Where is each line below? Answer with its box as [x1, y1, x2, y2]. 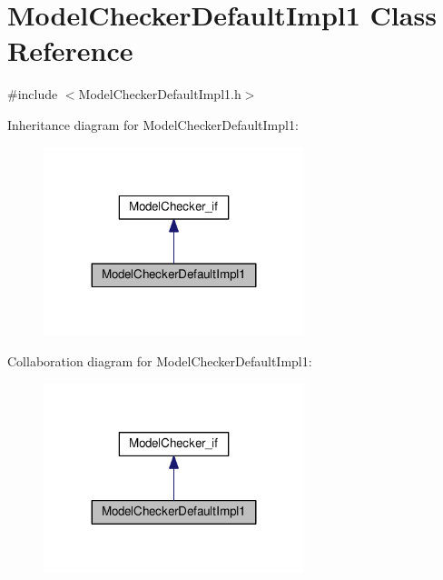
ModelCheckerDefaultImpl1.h [78, 85, 241, 104]
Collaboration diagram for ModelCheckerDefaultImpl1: [7, 352, 312, 371]
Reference [7, 32, 133, 69]
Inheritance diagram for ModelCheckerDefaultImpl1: [7, 115, 299, 134]
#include [7, 85, 58, 104]
